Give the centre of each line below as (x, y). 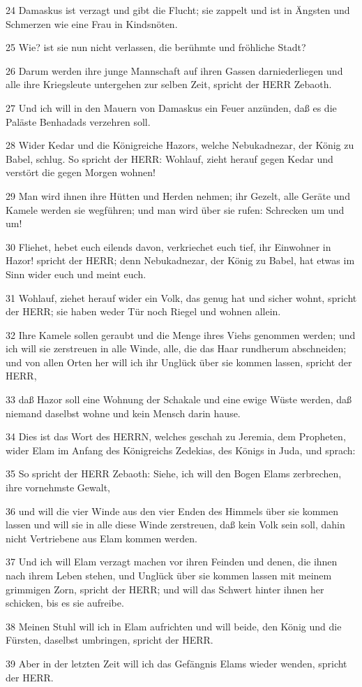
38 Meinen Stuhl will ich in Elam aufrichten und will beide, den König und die (174, 626)
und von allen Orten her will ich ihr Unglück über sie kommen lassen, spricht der (179, 362)
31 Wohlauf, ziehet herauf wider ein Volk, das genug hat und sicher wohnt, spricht (181, 297)
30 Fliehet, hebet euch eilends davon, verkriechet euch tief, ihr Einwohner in (168, 246)
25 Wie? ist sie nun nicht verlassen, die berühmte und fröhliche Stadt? (156, 47)
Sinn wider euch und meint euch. (76, 274)
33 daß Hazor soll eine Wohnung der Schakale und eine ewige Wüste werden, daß (179, 399)
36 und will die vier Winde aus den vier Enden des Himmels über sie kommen (172, 511)
